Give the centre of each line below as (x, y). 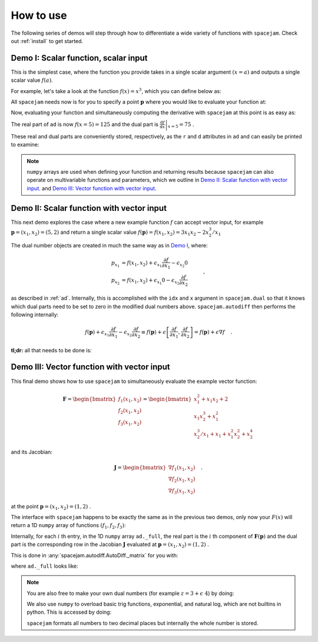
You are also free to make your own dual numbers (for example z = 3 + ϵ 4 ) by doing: (130, 593)
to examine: (25, 145)
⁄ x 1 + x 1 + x (216, 435)
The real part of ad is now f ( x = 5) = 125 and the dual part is (85, 124)
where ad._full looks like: (44, 566)
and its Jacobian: (32, 452)
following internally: (35, 315)
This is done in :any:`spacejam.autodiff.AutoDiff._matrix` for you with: (95, 555)
